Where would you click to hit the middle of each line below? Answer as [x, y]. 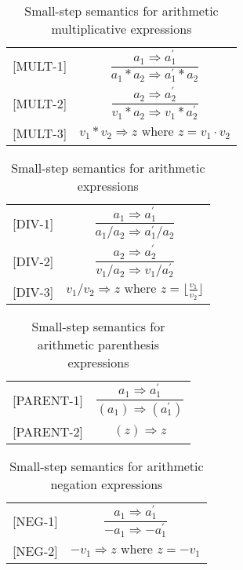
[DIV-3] [33, 291]
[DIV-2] [33, 261]
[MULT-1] [40, 66]
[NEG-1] [35, 521]
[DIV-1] [33, 223]
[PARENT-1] [48, 400]
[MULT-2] [40, 103]
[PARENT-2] [48, 431]
